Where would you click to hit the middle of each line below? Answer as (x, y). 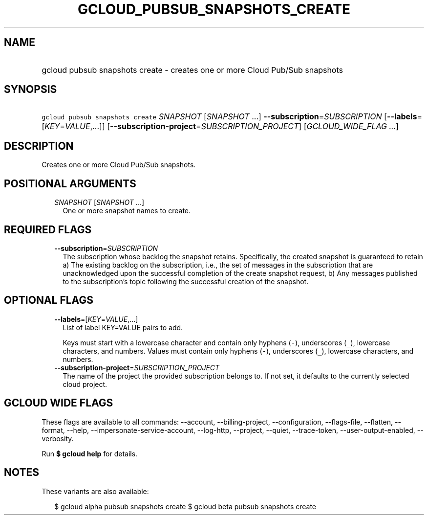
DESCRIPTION (39, 146)
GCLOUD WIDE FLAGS (59, 403)
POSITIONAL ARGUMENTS (70, 183)
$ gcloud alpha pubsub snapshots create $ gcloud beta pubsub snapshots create (185, 506)
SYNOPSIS (31, 90)
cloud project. (85, 384)
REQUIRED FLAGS (48, 229)
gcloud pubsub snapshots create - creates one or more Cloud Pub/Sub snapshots (192, 70)
